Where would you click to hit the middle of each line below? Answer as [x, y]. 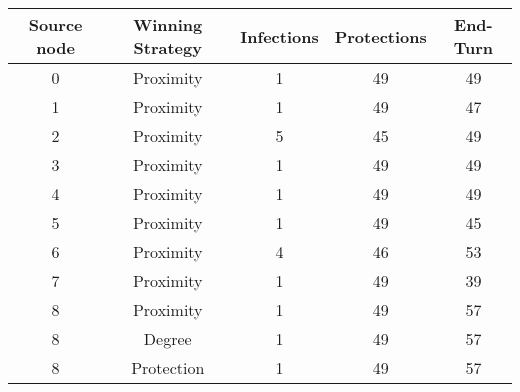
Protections [380, 36]
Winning [168, 24]
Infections [279, 36]
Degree [167, 338]
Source [55, 24]
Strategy [167, 47]
